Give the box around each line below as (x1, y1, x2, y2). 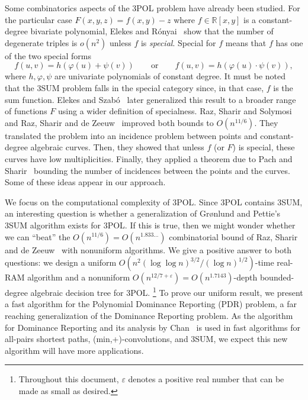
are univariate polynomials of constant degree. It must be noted (54, 70, 285, 82)
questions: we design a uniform (5, 256, 117, 269)
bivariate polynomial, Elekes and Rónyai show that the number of (30, 25, 274, 37)
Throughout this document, (18, 373, 119, 385)
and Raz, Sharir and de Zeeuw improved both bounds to (5, 116, 214, 128)
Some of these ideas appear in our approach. (5, 176, 166, 188)
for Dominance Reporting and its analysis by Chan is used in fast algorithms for (5, 321, 300, 333)
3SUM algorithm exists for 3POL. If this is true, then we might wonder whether (5, 218, 296, 231)
